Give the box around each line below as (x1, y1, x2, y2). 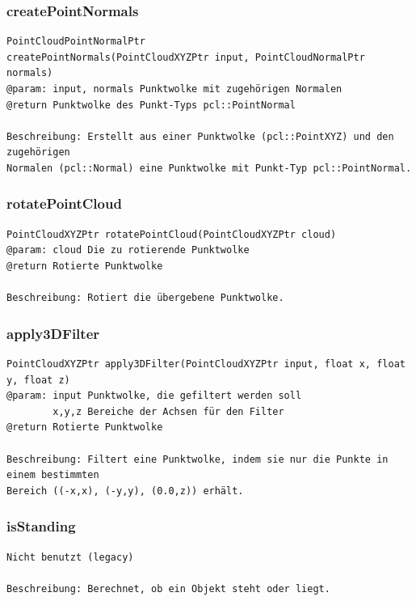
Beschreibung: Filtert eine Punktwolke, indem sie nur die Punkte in (6, 453, 389, 465)
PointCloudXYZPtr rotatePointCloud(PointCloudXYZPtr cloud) (6, 228, 337, 240)
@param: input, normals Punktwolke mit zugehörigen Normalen (6, 83, 342, 95)
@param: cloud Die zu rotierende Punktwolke (6, 244, 250, 256)
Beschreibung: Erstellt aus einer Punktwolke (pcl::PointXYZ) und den (6, 130, 394, 142)
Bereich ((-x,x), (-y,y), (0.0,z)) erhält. (6, 485, 244, 497)
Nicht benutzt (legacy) (6, 551, 134, 563)
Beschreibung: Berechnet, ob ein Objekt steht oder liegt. (6, 582, 330, 595)
